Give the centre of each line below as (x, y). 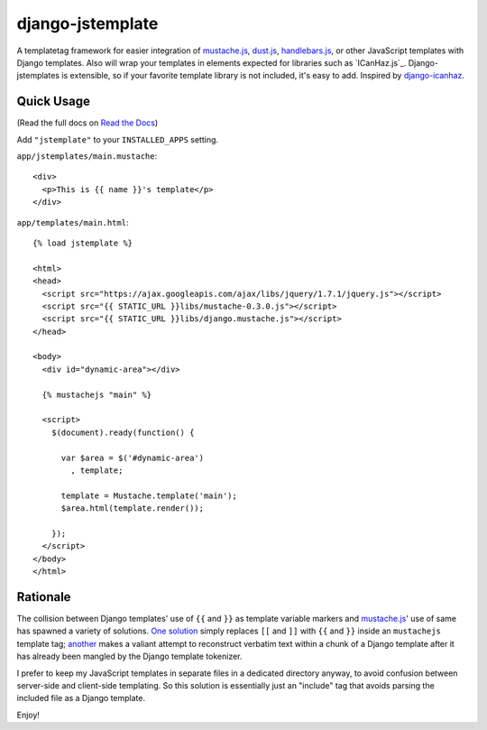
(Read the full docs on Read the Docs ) (87, 123)
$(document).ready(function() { (123, 432)
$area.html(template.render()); (133, 508)
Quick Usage (53, 102)
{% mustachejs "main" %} (97, 394)
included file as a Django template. (81, 698)
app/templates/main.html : (73, 222)
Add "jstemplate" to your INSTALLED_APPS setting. (118, 139)
